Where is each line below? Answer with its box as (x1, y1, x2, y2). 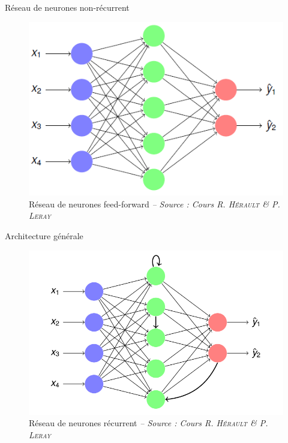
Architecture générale (5, 229, 83, 242)
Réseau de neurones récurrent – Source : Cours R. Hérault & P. (29, 417, 268, 429)
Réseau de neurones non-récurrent (5, 1, 130, 13)
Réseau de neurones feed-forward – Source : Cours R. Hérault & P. (29, 197, 280, 210)
